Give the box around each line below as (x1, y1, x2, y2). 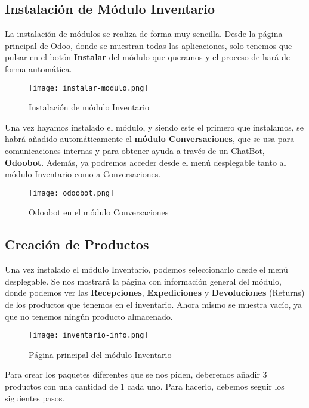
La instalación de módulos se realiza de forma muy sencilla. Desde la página (5, 27, 283, 40)
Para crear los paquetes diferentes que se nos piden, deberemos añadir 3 (5, 368, 267, 381)
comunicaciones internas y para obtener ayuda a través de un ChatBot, (5, 144, 265, 157)
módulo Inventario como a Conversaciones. (5, 168, 161, 180)
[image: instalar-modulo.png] (29, 84, 149, 92)
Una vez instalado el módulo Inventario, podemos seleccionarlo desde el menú (5, 263, 288, 276)
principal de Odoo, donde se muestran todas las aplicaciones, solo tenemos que (5, 39, 292, 51)
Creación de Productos (5, 235, 149, 254)
